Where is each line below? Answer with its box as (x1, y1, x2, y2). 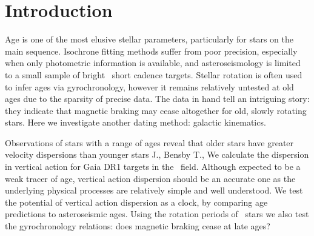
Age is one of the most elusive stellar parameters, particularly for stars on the (5, 33, 293, 46)
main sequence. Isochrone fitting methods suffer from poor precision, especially (5, 44, 298, 57)
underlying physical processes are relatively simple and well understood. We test (5, 184, 303, 197)
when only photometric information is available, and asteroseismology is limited (5, 56, 301, 69)
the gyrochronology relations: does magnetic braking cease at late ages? (5, 220, 270, 232)
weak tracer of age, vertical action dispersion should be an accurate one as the (5, 172, 296, 184)
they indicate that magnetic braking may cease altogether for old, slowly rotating (5, 104, 307, 116)
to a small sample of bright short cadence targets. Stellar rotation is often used (5, 68, 302, 81)
